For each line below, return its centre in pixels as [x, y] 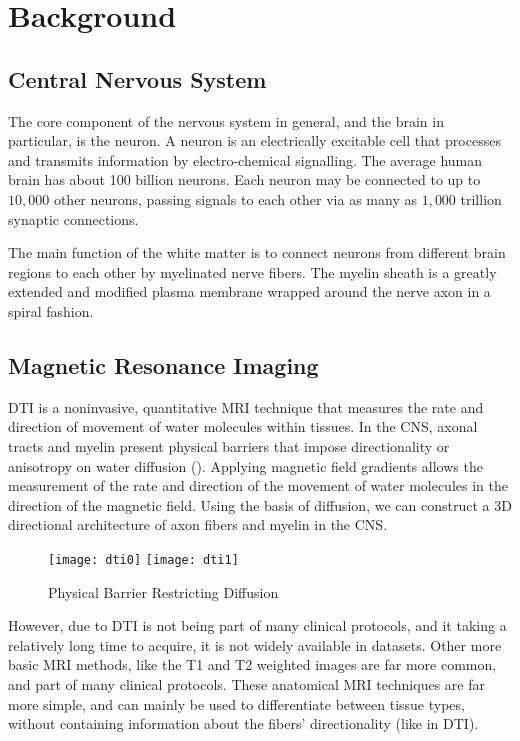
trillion [481, 198]
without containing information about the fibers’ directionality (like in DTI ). [243, 723]
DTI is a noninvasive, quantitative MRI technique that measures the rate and [246, 406]
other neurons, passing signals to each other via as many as [235, 198]
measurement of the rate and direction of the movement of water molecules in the [258, 485]
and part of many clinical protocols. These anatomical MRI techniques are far [246, 683]
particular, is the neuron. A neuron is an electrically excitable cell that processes [254, 140]
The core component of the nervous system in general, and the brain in [226, 120]
